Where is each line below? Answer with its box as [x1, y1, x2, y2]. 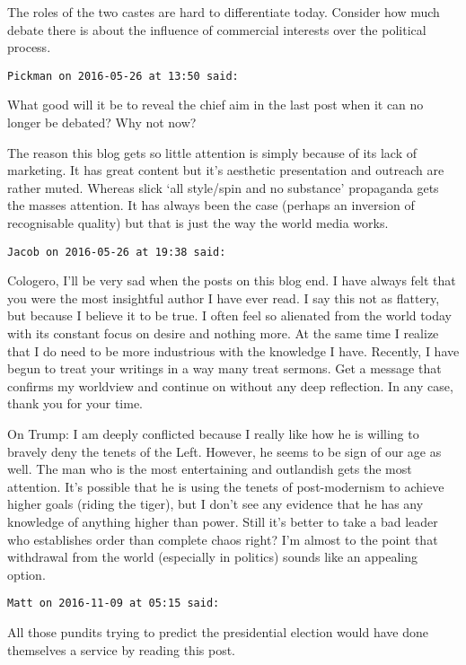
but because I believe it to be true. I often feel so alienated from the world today [7, 306, 452, 325]
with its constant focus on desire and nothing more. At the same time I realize [7, 324, 439, 343]
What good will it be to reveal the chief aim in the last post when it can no [7, 95, 424, 114]
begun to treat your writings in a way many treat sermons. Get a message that [7, 359, 442, 378]
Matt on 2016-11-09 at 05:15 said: [7, 597, 220, 610]
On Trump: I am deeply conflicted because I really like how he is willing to [7, 424, 419, 442]
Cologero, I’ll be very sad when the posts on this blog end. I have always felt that [7, 271, 456, 290]
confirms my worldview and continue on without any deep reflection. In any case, [7, 376, 453, 395]
